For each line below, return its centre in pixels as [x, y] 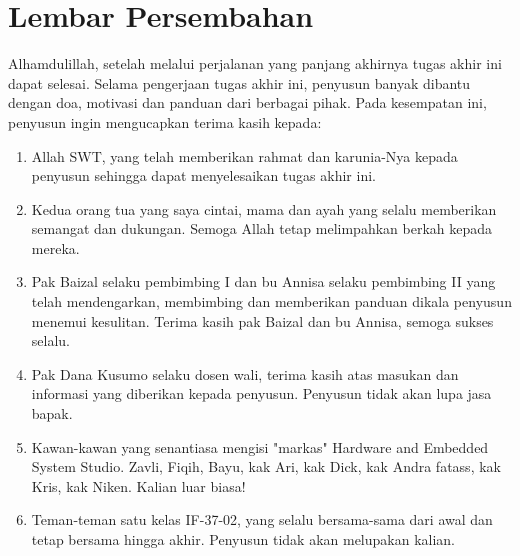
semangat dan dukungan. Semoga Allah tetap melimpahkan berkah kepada [262, 228]
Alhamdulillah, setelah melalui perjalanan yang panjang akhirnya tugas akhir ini [255, 63]
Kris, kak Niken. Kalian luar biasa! [138, 485]
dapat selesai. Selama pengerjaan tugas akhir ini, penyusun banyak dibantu [239, 82]
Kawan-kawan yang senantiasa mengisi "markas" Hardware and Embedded [260, 446]
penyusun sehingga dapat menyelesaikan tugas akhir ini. [203, 175]
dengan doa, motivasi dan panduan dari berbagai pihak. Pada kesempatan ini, [247, 102]
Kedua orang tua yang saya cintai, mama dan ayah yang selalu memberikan [264, 208]
